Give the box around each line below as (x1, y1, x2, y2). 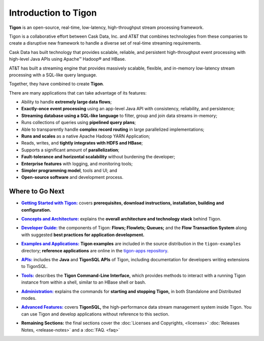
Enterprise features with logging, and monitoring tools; (21, 161, 133, 167)
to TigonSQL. (21, 264, 48, 269)
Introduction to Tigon (9, 7, 97, 18)
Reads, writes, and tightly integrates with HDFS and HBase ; (21, 140, 143, 146)
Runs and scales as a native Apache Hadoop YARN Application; (21, 133, 150, 139)
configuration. (21, 207, 51, 213)
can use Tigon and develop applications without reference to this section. (21, 311, 170, 317)
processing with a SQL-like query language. (9, 72, 97, 78)
